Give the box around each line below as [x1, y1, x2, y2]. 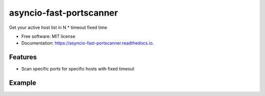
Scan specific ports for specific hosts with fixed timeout [21, 66, 134, 72]
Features [9, 53, 37, 61]
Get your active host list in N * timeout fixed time [9, 24, 107, 30]
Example [9, 79, 36, 87]
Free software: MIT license [21, 33, 76, 39]
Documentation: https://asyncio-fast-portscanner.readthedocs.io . [21, 40, 154, 46]
